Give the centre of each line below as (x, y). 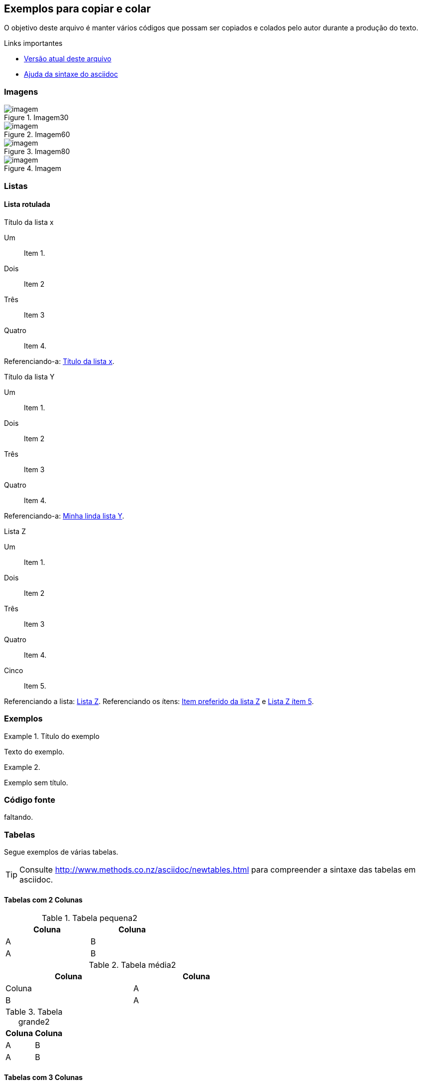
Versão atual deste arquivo (68, 59)
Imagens (21, 91)
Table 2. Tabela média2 (132, 965)
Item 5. (35, 686)
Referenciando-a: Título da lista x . (59, 361)
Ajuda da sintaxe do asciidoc (71, 74)
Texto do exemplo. (34, 751)
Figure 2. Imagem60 (37, 135)
